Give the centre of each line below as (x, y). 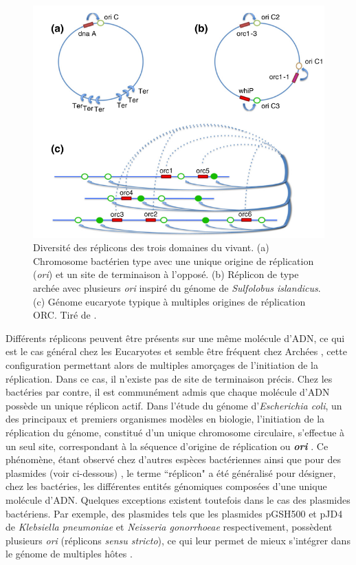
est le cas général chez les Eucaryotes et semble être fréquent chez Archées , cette (176, 351)
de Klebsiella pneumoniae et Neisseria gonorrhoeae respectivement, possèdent (169, 527)
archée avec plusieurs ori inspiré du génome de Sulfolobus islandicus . (177, 288)
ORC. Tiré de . (65, 315)
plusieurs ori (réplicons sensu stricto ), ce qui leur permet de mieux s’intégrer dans (178, 540)
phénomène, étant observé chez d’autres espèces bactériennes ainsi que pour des (173, 459)
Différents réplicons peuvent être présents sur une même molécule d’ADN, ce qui (175, 338)
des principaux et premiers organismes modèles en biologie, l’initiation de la (165, 419)
